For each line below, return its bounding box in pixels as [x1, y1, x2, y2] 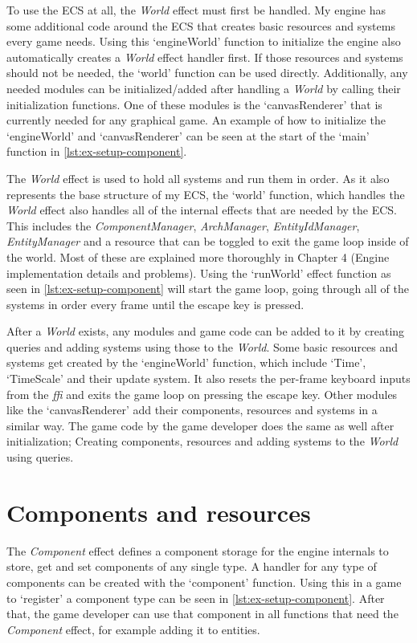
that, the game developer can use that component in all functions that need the [6, 605, 399, 622]
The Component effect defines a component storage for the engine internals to [6, 542, 389, 559]
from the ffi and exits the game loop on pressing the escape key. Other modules [6, 385, 398, 402]
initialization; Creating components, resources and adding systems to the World [6, 433, 399, 450]
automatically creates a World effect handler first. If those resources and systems [6, 48, 403, 65]
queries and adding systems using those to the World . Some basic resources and [6, 338, 399, 355]
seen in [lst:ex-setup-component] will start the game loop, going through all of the [6, 280, 409, 297]
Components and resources [6, 495, 311, 528]
